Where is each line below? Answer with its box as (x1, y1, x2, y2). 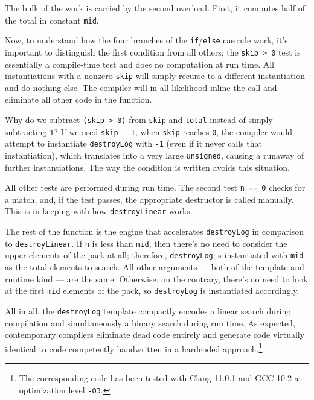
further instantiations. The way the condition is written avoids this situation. (5, 160, 290, 173)
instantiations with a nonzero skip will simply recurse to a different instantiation (5, 69, 306, 82)
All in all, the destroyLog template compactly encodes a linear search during (5, 304, 291, 317)
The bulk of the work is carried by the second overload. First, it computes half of (5, 2, 305, 14)
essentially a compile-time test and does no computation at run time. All (5, 57, 274, 70)
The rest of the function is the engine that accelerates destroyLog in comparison (5, 225, 304, 238)
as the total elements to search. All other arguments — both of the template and (5, 261, 304, 273)
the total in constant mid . (5, 13, 99, 26)
